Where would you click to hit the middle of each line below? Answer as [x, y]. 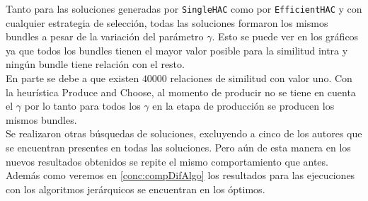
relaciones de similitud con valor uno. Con [261, 78]
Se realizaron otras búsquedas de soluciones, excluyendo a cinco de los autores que [184, 133]
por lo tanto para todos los [82, 106]
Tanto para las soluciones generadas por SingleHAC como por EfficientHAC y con [184, 8]
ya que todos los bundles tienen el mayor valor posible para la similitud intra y [177, 50]
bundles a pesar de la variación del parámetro [105, 36]
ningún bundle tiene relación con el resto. [95, 64]
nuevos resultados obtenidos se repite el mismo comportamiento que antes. [167, 161]
